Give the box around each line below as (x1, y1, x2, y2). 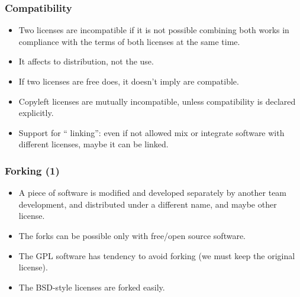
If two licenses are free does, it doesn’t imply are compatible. (18, 75, 239, 87)
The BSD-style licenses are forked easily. (18, 280, 165, 293)
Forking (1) (5, 163, 60, 177)
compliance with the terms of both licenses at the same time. (18, 35, 240, 47)
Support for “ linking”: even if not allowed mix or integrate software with (18, 126, 285, 138)
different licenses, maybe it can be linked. (18, 138, 169, 150)
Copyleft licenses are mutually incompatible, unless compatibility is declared (18, 95, 296, 107)
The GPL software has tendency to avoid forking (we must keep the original (18, 249, 295, 262)
